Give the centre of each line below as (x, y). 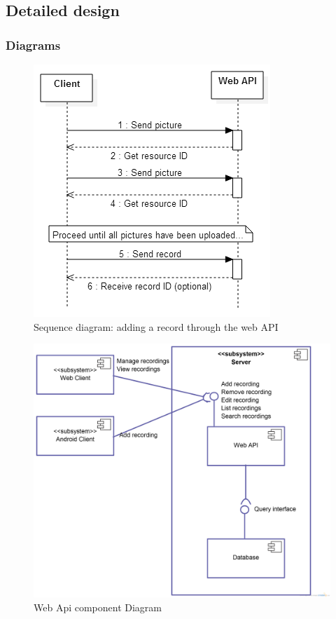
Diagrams (33, 45)
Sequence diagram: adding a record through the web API (156, 326)
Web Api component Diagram (98, 607)
